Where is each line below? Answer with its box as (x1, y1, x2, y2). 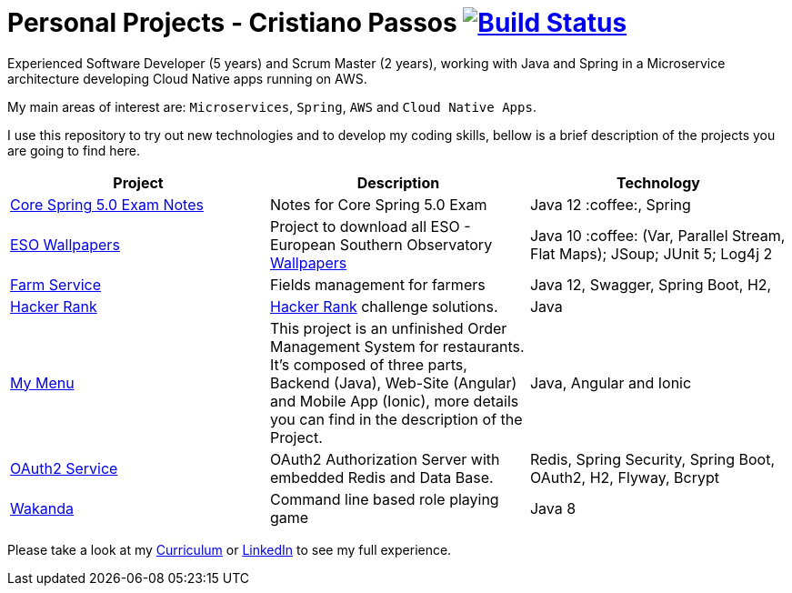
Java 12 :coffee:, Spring (529, 195, 691, 214)
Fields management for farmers (269, 275, 486, 294)
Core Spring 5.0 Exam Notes (10, 195, 204, 214)
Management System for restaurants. (269, 337, 525, 356)
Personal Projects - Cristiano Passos (7, 7, 457, 38)
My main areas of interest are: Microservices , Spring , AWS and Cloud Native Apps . (7, 98, 536, 115)
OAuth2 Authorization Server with (269, 449, 500, 468)
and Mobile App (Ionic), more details (269, 391, 519, 410)
